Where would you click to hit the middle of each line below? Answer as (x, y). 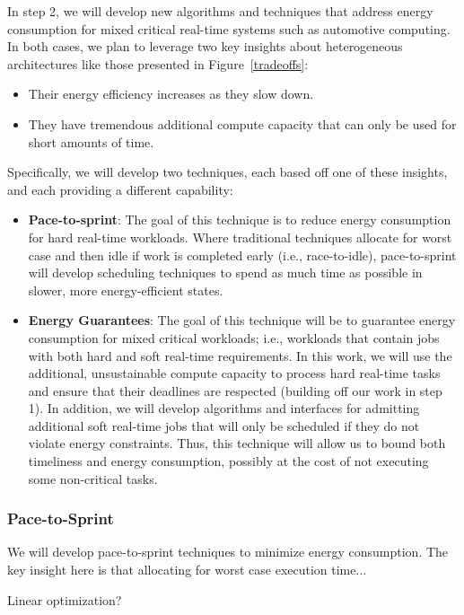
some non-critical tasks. (93, 478)
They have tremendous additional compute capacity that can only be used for (242, 123)
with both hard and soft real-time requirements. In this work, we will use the (240, 355)
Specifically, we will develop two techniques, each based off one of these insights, (228, 172)
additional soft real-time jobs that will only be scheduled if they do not (224, 425)
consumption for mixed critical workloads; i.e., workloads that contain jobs (234, 337)
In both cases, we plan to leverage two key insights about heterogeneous (205, 46)
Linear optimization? (65, 599)
